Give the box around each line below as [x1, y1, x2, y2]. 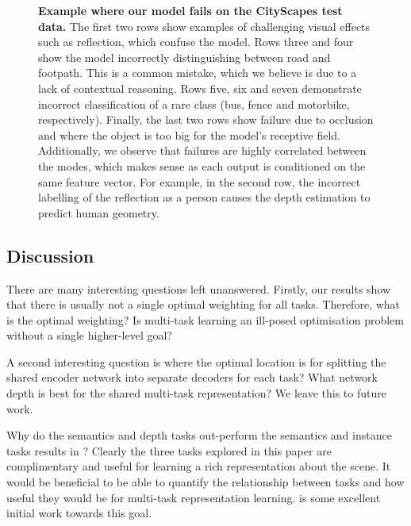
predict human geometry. [38, 204, 159, 221]
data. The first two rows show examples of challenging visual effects [38, 17, 371, 34]
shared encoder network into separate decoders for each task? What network [6, 369, 378, 386]
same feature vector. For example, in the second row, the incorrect [38, 173, 361, 190]
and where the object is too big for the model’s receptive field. [38, 126, 340, 143]
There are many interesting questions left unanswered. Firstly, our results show [6, 280, 391, 297]
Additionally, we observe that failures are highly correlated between [38, 142, 367, 159]
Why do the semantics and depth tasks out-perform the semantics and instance [6, 427, 392, 443]
